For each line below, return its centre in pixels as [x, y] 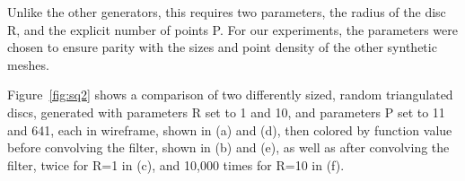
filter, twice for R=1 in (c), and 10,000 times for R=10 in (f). [176, 164]
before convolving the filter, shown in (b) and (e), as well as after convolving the [228, 147]
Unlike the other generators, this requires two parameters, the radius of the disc [227, 12]
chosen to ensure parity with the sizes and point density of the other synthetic [222, 47]
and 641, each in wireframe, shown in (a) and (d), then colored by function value [230, 129]
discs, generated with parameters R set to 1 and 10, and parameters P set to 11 [226, 112]
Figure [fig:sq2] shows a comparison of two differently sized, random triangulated [230, 95]
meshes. [28, 64]
